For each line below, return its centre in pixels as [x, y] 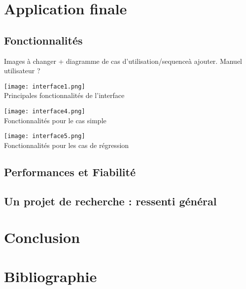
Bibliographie [51, 276]
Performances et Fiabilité [70, 171]
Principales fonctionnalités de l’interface [64, 95]
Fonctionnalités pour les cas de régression [67, 145]
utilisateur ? [22, 71]
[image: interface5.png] [45, 136]
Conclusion [42, 237]
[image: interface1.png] [45, 86]
